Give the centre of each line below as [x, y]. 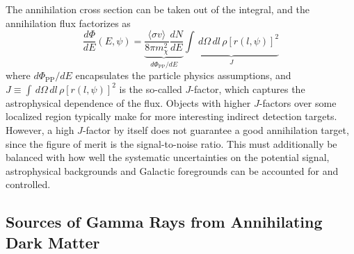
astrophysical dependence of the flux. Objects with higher [128, 102]
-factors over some [298, 102]
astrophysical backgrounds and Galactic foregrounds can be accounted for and [172, 170]
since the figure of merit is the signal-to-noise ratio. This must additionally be [171, 143]
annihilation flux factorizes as [68, 23]
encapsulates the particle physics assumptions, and [183, 75]
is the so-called [151, 88]
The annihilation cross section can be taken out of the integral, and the [158, 9]
